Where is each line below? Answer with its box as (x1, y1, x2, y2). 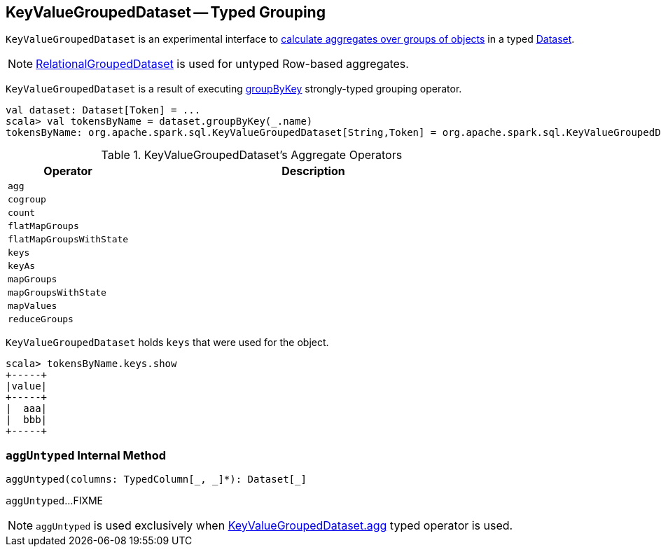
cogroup (8, 194, 46, 205)
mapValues (8, 301, 57, 312)
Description (281, 164, 345, 179)
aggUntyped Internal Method (6, 448, 167, 462)
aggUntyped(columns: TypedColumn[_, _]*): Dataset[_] (6, 474, 307, 485)
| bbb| (6, 414, 48, 426)
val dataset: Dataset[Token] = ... (6, 104, 201, 116)
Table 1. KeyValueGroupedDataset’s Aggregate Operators (101, 148, 403, 163)
